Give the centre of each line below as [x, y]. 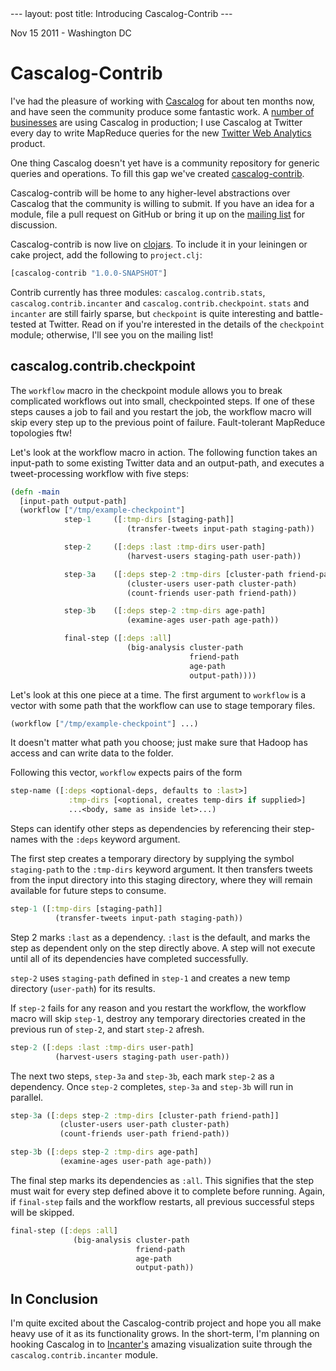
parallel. [27, 1097]
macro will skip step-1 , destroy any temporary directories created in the [158, 1018]
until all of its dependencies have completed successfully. [129, 958]
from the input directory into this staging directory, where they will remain [161, 880]
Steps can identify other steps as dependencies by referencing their [150, 828]
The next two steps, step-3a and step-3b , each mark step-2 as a [142, 1076]
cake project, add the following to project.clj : [106, 254]
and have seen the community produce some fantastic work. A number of [162, 111]
